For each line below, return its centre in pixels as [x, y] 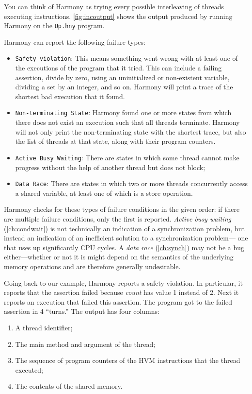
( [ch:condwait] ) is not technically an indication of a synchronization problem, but [124, 228]
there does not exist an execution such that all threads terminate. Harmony [127, 122]
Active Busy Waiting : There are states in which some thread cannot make [127, 157]
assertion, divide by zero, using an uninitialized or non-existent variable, [122, 77]
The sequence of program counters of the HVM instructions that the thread [128, 360]
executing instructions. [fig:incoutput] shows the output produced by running [118, 16]
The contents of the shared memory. [69, 386]
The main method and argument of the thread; [85, 344]
